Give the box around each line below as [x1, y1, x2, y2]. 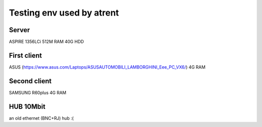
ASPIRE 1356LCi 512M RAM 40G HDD [9, 39, 84, 45]
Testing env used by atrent [9, 7, 119, 18]
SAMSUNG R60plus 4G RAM [9, 90, 66, 95]
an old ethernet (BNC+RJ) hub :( [9, 115, 74, 121]
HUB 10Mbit [9, 102, 46, 110]
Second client [9, 77, 52, 85]
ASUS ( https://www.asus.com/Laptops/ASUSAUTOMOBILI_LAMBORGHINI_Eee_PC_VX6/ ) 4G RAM [9, 64, 206, 70]
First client [9, 51, 42, 59]
